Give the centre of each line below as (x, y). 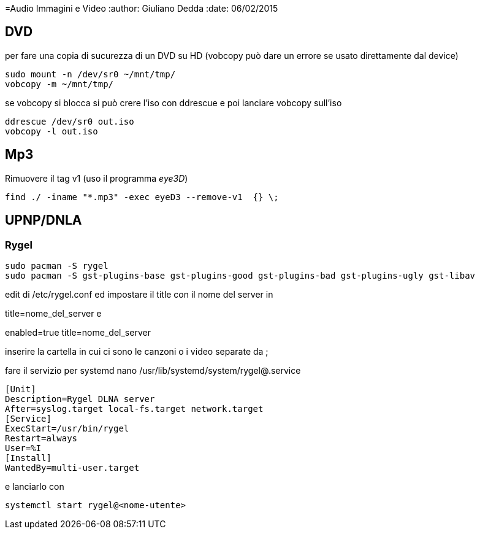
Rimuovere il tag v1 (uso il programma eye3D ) (97, 178)
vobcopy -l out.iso (51, 131)
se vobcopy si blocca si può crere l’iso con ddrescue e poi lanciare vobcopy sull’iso (173, 103)
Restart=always (41, 438)
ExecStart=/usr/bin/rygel (67, 428)
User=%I (23, 448)
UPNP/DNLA (44, 220)
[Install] (28, 458)
